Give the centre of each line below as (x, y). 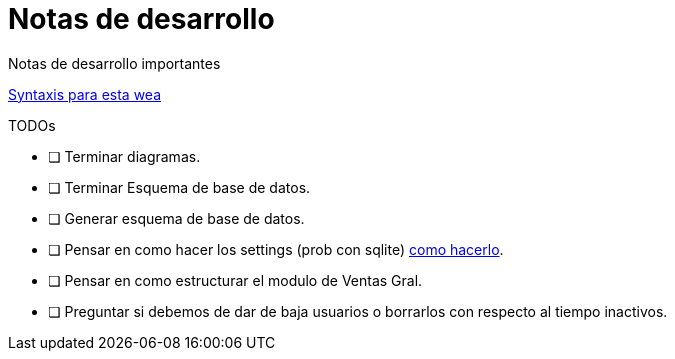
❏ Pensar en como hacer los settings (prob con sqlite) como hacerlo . (276, 249)
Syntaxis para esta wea (84, 94)
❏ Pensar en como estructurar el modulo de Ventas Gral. (235, 280)
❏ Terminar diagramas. (124, 156)
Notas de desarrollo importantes (114, 63)
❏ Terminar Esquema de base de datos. (179, 187)
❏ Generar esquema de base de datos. (176, 218)
